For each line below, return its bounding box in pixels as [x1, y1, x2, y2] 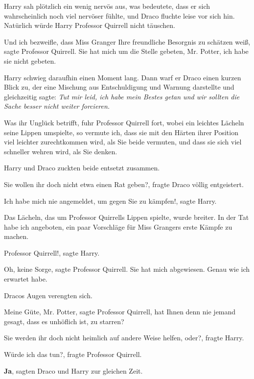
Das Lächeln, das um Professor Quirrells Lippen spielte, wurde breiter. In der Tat [4, 212, 249, 222]
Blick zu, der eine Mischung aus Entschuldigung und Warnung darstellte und [4, 82, 234, 92]
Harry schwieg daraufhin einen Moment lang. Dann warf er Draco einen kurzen [4, 72, 241, 82]
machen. [4, 231, 29, 241]
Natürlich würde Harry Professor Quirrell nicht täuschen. [4, 20, 175, 30]
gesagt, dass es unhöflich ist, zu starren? [4, 316, 124, 326]
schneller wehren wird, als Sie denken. [4, 146, 117, 156]
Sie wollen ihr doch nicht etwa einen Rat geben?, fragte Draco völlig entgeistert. [4, 179, 244, 189]
